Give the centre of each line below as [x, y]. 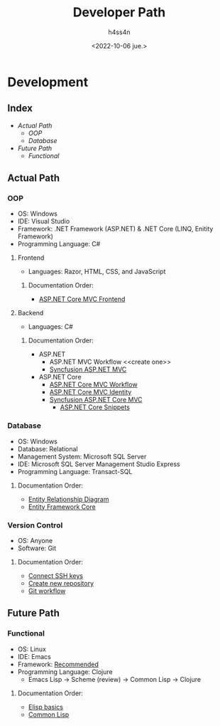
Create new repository [61, 584]
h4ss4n [119, 32]
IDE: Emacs [34, 656]
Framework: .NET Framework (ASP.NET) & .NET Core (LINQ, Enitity [115, 229]
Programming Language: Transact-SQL [75, 471]
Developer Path [119, 12]
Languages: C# [50, 327]
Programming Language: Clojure [65, 672]
